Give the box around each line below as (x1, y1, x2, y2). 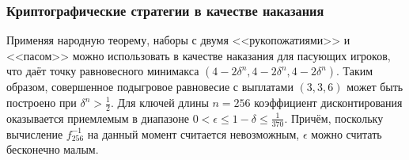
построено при (6, 94, 77, 110)
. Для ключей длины (110, 94, 209, 110)
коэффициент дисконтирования (254, 94, 403, 110)
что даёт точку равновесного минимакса (6, 63, 199, 79)
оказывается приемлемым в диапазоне (6, 109, 190, 126)
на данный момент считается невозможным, (87, 125, 300, 142)
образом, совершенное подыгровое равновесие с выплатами (6, 78, 293, 95)
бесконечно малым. (6, 141, 99, 158)
